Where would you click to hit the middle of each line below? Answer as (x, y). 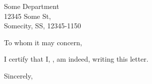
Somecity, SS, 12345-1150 (43, 26)
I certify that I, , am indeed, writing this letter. (76, 59)
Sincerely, (18, 75)
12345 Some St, (28, 16)
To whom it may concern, (43, 42)
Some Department (32, 6)
